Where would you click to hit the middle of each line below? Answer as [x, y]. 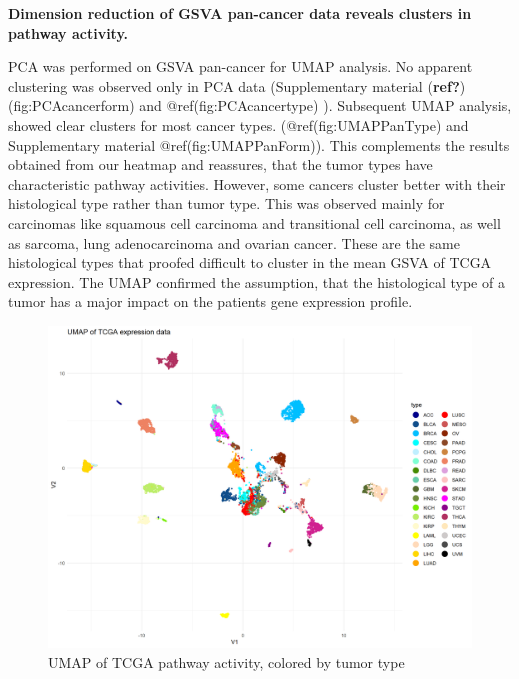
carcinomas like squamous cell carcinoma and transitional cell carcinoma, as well [254, 222]
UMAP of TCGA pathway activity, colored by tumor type [226, 661]
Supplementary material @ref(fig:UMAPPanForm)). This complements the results [259, 144]
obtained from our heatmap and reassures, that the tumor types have [220, 164]
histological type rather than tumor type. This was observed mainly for [226, 203]
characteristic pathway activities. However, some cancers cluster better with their [257, 183]
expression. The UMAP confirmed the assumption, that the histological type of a [256, 281]
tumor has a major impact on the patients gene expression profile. [210, 301]
